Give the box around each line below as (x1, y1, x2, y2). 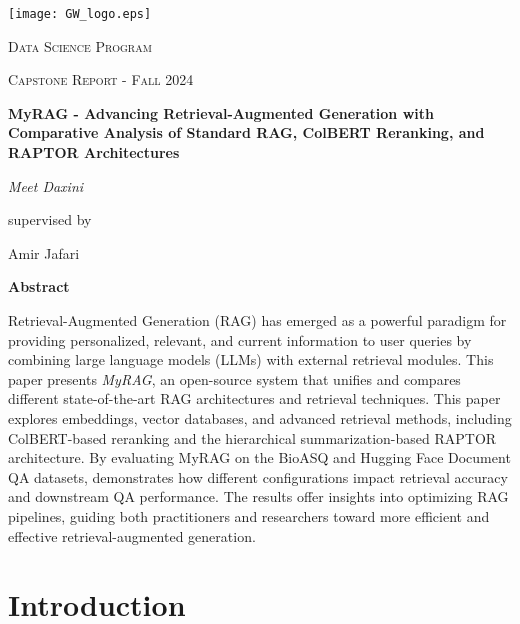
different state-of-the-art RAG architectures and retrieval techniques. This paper (8, 388, 501, 409)
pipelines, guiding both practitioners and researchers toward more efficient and (8, 505, 490, 526)
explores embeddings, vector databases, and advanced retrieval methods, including (8, 407, 512, 428)
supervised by (8, 209, 92, 230)
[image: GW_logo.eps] (8, 7, 152, 21)
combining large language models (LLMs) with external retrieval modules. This (8, 349, 494, 370)
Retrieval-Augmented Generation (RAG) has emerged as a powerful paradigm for (8, 310, 507, 330)
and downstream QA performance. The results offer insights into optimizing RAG (8, 486, 509, 507)
